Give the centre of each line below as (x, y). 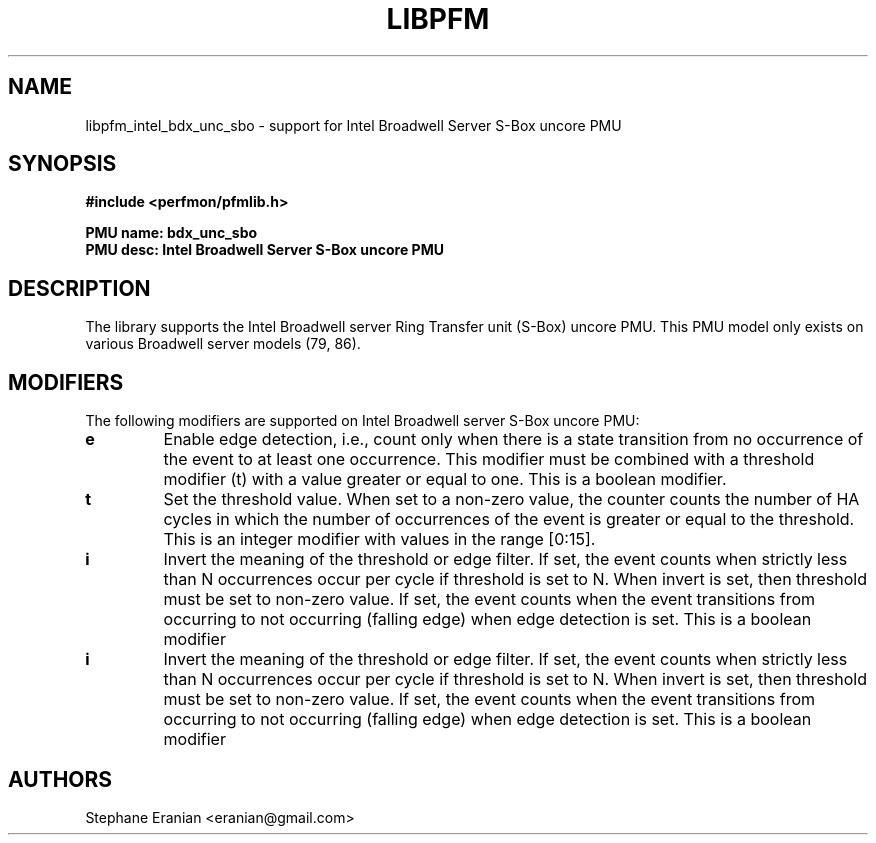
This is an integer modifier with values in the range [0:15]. (379, 539)
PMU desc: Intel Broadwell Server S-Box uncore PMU (264, 250)
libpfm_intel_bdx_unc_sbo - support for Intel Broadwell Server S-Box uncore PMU (353, 125)
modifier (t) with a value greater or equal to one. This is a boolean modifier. (445, 479)
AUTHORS (60, 779)
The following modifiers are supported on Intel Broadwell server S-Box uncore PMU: (362, 421)
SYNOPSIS (62, 164)
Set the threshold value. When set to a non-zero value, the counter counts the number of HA (511, 499)
